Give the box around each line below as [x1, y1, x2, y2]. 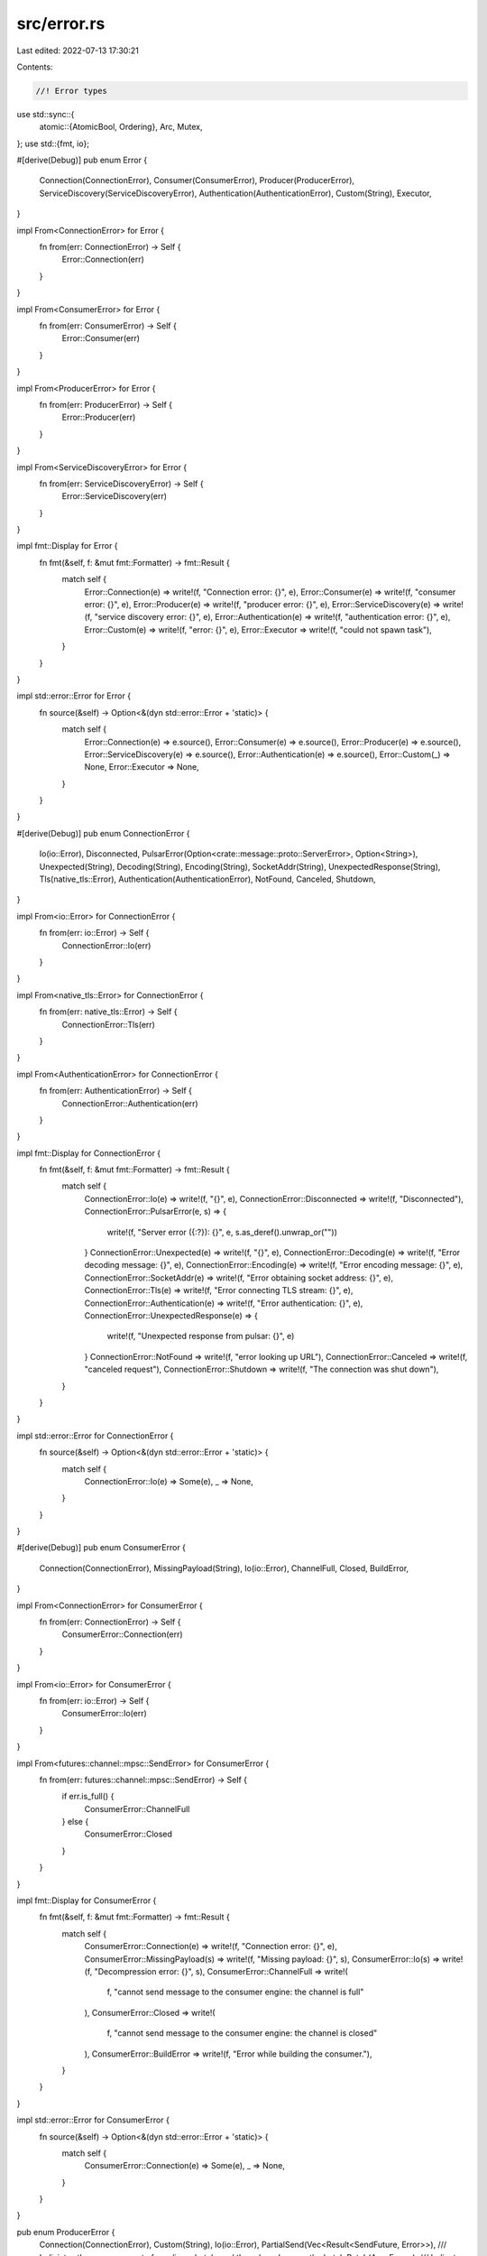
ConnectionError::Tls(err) [61, 1019, 155, 1030]
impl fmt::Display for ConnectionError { [16, 1147, 161, 1159]
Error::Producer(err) [61, 411, 136, 423]
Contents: [16, 61, 53, 72]
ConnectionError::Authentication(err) [61, 1097, 198, 1109]
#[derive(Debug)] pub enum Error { [16, 154, 148, 166]
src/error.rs [16, 14, 106, 33]
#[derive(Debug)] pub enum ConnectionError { [16, 828, 190, 838]
